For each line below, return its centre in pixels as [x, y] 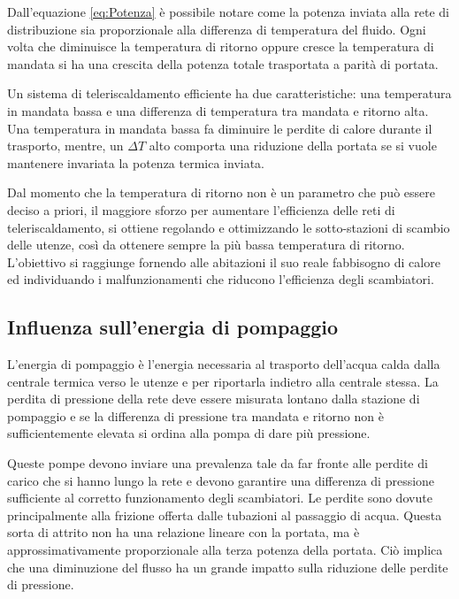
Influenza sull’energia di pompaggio [173, 327]
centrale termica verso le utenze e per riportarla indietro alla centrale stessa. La [223, 381]
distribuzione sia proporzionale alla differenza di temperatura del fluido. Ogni [217, 29]
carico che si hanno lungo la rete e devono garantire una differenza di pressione [221, 480]
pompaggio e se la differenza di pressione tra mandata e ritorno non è [195, 415]
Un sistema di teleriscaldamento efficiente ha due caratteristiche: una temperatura [229, 93]
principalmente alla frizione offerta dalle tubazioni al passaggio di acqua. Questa [225, 515]
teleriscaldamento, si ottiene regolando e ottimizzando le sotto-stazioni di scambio [229, 227]
